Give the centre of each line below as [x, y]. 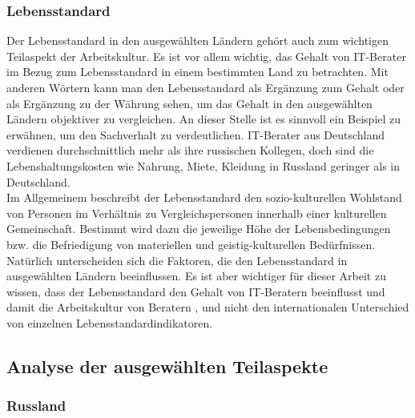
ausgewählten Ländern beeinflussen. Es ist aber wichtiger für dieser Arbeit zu [196, 276]
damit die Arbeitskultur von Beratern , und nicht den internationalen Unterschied [208, 307]
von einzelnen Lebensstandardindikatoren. [110, 322]
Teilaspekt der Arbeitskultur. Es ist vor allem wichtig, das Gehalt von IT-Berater [206, 56]
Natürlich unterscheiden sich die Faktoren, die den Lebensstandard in [177, 260]
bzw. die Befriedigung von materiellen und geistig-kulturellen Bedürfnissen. [191, 244]
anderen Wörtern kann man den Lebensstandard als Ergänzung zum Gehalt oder [205, 87]
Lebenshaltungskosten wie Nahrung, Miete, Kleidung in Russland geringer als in [203, 165]
